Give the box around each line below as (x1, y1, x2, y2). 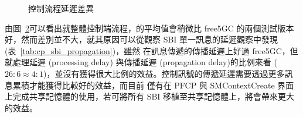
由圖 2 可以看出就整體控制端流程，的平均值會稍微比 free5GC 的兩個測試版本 (5, 22, 294, 34)
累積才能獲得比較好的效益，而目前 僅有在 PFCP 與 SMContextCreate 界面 (12, 79, 294, 91)
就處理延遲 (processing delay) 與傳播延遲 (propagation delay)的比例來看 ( (5, 56, 277, 68)
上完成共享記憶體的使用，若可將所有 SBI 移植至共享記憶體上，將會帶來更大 (5, 90, 295, 102)
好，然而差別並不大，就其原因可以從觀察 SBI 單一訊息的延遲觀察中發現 (5, 33, 278, 45)
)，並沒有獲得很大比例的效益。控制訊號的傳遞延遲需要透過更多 (43, 67, 285, 79)
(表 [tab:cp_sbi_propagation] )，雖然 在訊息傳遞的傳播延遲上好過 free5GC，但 (5, 44, 298, 56)
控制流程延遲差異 (28, 2, 94, 14)
